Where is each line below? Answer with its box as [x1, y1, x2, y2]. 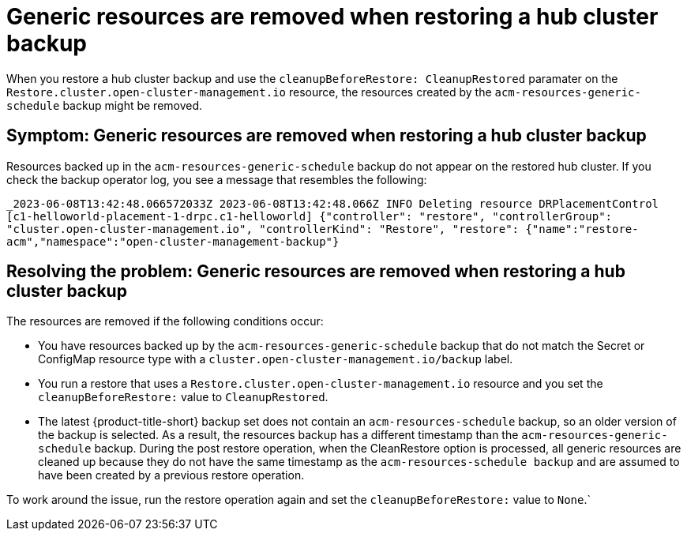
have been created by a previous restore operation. [38, 468, 305, 483]
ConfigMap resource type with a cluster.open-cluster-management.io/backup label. [38, 352, 513, 366]
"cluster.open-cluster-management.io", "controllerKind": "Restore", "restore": [6, 222, 520, 235]
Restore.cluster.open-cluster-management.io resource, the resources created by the [6, 84, 492, 99]
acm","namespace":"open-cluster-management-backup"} [6, 235, 340, 248]
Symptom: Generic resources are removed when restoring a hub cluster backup [6, 126, 647, 146]
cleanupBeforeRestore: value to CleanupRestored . [38, 390, 328, 404]
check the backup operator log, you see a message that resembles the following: [6, 172, 427, 186]
